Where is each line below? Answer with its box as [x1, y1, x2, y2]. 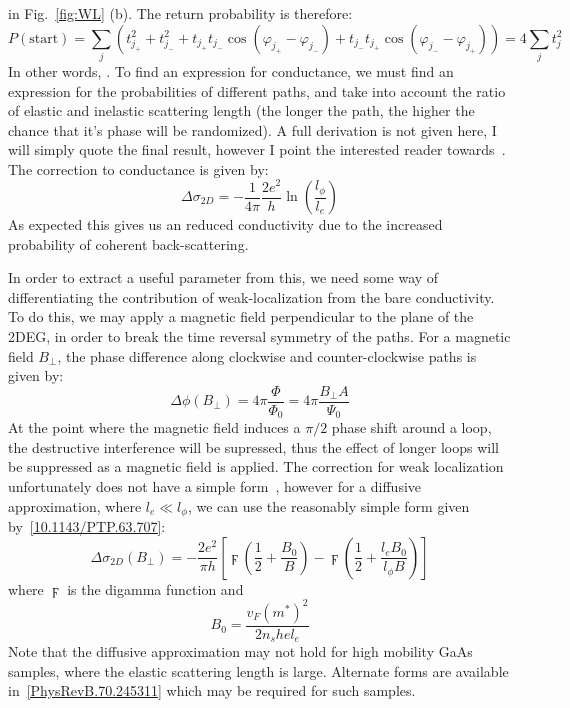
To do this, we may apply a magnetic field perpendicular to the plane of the [8, 306, 474, 327]
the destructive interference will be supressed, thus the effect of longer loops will [8, 436, 500, 457]
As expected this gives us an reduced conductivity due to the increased [8, 214, 443, 235]
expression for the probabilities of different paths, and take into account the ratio [8, 80, 506, 101]
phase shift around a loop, [331, 417, 492, 438]
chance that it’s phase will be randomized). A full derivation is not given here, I [8, 119, 497, 140]
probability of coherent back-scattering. [8, 233, 249, 254]
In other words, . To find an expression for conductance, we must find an [8, 60, 454, 81]
